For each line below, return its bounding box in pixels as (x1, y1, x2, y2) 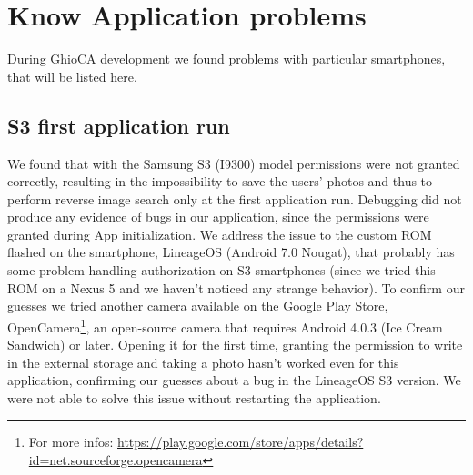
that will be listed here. (7, 66, 137, 85)
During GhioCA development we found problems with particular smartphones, (7, 49, 446, 68)
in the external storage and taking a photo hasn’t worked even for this (7, 352, 399, 371)
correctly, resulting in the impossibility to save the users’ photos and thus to (7, 172, 433, 191)
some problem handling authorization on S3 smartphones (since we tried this (7, 261, 436, 280)
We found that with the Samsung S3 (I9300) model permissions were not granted (7, 153, 460, 173)
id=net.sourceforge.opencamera (28, 450, 203, 470)
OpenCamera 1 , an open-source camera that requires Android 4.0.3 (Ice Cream (7, 314, 443, 336)
